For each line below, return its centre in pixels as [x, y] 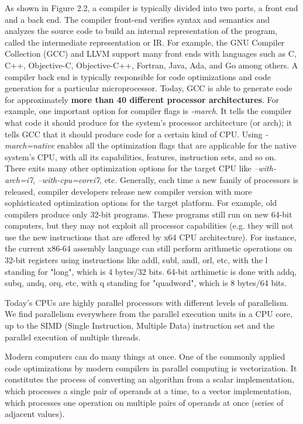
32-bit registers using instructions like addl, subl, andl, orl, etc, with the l [136, 260]
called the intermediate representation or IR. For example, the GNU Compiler [145, 42]
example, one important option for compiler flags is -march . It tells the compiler [148, 111]
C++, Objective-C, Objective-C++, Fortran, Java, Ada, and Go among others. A [151, 65]
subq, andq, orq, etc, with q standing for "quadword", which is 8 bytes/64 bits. [146, 283]
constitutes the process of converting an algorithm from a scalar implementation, [149, 379]
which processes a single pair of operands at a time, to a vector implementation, [148, 391]
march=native [30, 145]
